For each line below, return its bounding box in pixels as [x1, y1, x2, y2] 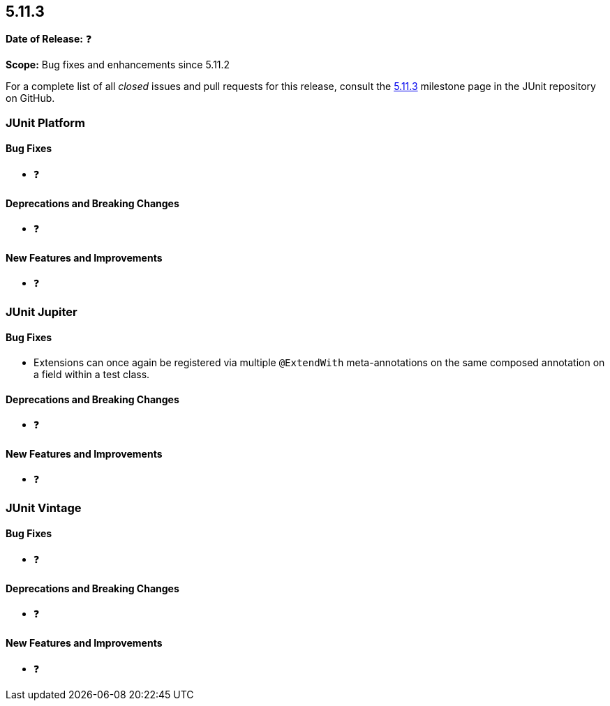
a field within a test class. [34, 368, 150, 381]
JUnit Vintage [6, 500, 82, 515]
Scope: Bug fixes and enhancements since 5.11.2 [6, 59, 230, 71]
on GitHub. [6, 92, 55, 105]
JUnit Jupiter [6, 304, 77, 319]
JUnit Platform [6, 115, 85, 130]
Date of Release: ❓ [6, 33, 92, 45]
